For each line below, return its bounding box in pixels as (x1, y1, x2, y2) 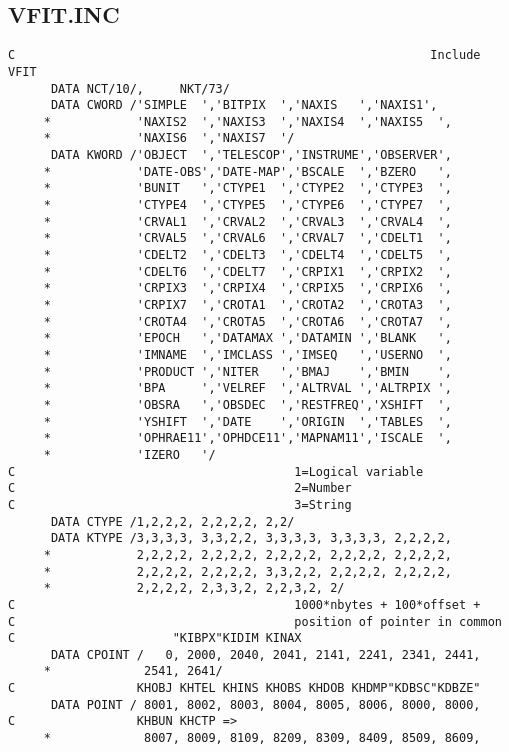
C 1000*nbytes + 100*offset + (8, 597, 481, 612)
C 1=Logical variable (8, 464, 424, 479)
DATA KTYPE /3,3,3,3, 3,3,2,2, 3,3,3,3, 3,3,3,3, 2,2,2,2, (50, 531, 452, 546)
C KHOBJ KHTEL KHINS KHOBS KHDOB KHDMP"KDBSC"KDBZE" (8, 681, 481, 696)
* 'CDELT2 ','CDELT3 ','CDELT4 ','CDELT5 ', (43, 248, 452, 263)
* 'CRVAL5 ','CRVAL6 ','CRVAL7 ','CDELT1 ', (43, 231, 452, 246)
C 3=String (8, 497, 352, 512)
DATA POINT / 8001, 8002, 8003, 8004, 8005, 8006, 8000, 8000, (50, 697, 481, 712)
